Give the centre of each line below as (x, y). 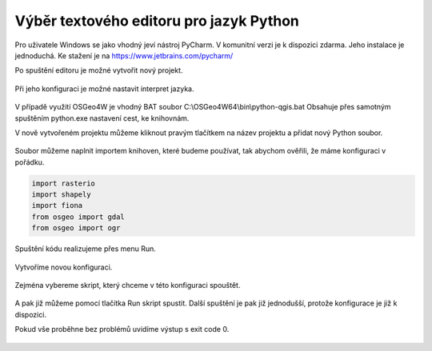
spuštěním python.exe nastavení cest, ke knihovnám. (102, 118)
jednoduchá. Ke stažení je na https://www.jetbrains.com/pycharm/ (124, 55)
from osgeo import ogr (76, 228)
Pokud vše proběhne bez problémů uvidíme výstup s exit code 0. (122, 329)
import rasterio (64, 183)
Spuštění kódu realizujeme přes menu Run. (85, 249)
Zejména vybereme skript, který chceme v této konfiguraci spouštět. (128, 285)
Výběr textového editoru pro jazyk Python (157, 21)
